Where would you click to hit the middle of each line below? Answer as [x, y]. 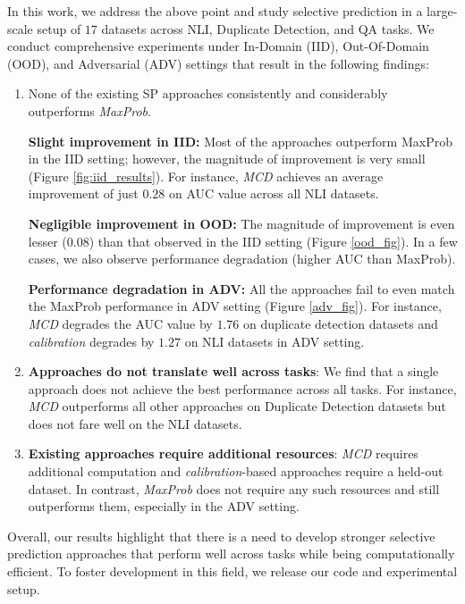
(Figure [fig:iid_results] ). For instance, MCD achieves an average [206, 176]
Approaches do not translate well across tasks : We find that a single [233, 371]
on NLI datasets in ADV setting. [275, 341]
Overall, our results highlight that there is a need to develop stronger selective [221, 536]
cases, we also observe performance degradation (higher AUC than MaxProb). [242, 259]
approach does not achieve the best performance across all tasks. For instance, [242, 388]
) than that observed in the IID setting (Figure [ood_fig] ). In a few [273, 241]
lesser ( [47, 241]
